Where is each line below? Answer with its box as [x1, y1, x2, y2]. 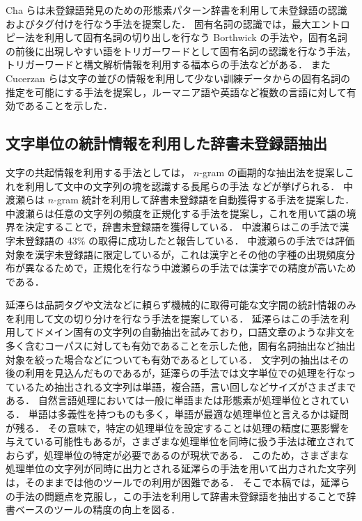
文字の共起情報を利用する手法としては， [6, 164, 191, 179]
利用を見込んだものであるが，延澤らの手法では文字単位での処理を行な [24, 366, 347, 380]
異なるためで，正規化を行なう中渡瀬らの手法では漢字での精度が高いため [24, 260, 356, 275]
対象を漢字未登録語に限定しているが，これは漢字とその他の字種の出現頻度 [6, 247, 346, 261]
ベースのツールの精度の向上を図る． [15, 502, 181, 517]
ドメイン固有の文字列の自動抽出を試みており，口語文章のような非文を [34, 325, 356, 339]
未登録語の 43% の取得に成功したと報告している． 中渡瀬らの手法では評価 [15, 233, 355, 247]
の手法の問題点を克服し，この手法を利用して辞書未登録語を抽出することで [6, 488, 347, 503]
